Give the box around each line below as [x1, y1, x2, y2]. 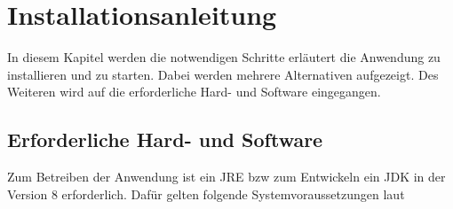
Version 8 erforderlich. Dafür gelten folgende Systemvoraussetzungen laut [7, 184, 405, 203]
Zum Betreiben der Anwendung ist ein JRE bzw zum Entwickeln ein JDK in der [7, 167, 446, 186]
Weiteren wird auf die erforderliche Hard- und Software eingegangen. [7, 82, 381, 101]
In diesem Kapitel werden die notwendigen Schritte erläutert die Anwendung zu [7, 48, 441, 66]
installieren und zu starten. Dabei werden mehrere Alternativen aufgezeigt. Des [7, 65, 439, 83]
